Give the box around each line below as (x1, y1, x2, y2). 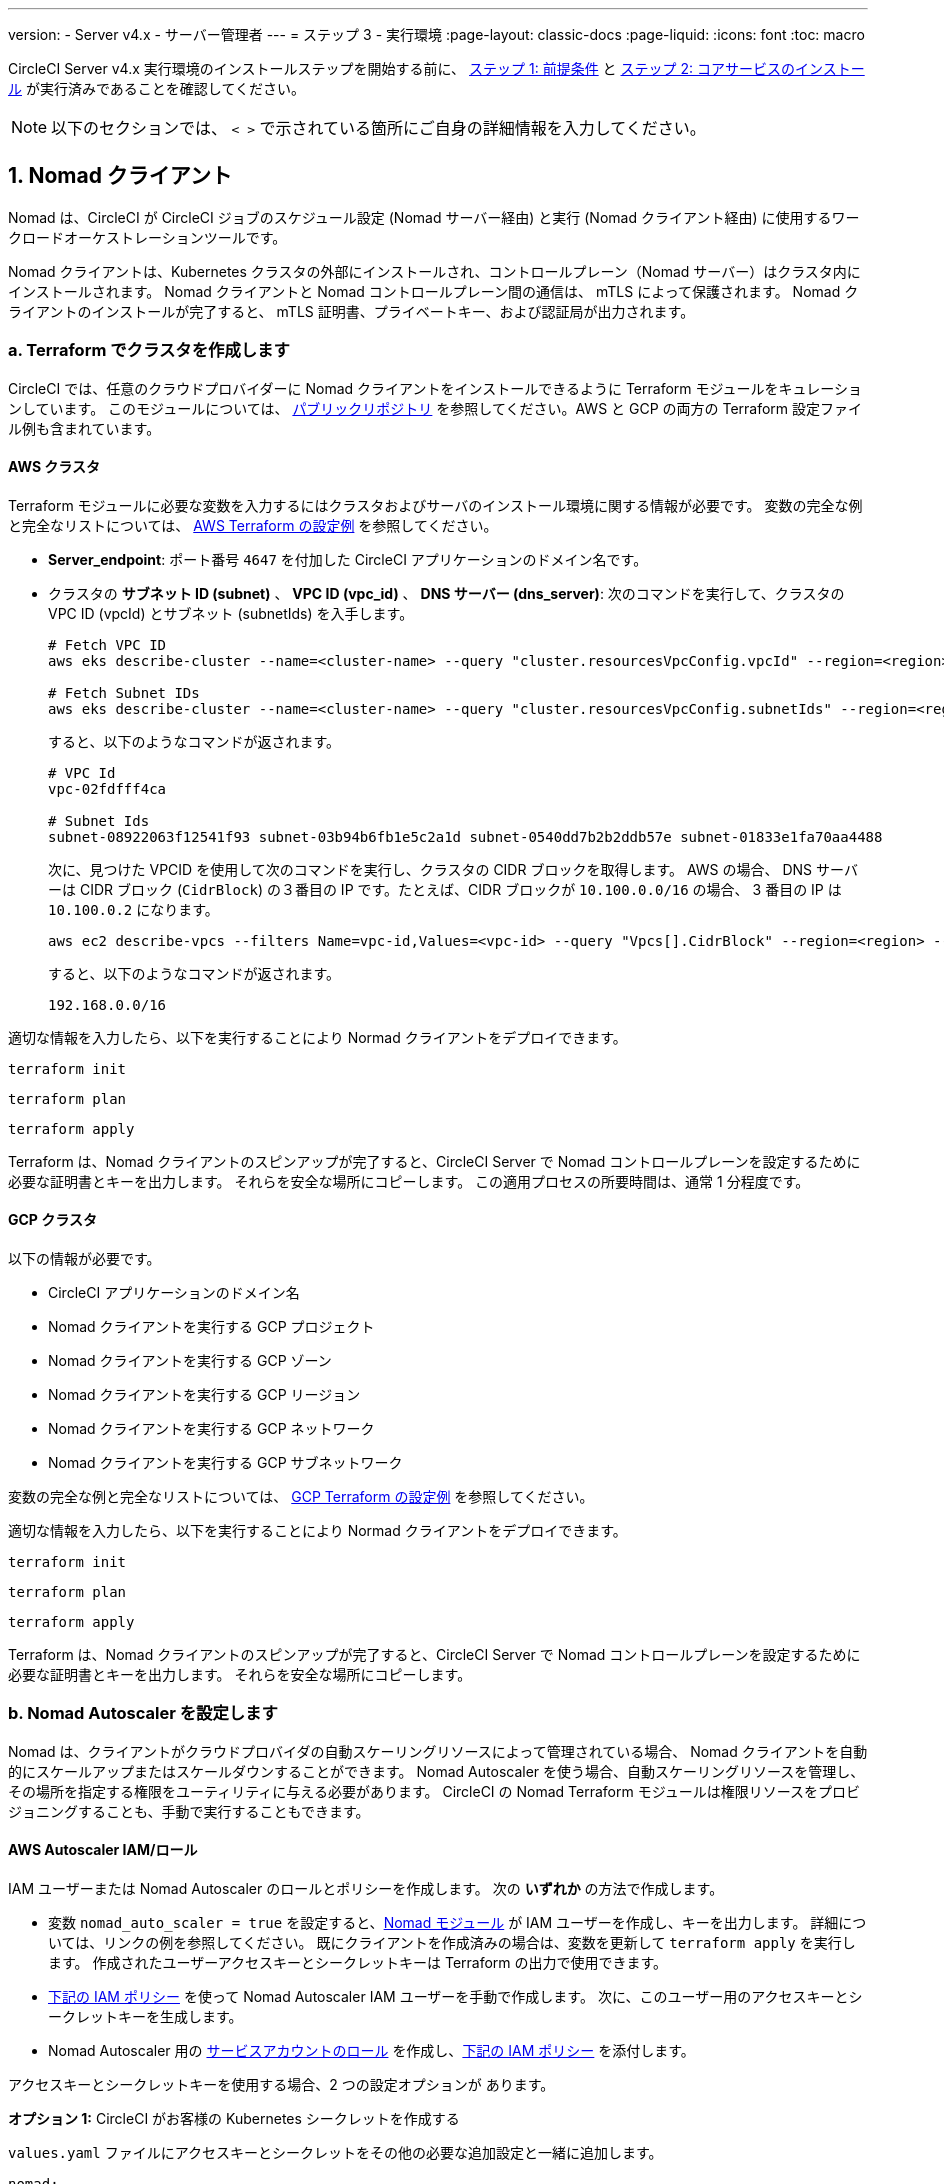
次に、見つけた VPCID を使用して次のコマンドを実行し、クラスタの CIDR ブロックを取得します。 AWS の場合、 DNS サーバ (48, 860, 858, 878)
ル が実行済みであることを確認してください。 (8, 80, 305, 97)
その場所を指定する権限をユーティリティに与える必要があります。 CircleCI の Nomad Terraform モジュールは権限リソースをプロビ (8, 1782, 860, 1800)
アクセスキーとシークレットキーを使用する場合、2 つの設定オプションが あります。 (8, 2076, 555, 2093)
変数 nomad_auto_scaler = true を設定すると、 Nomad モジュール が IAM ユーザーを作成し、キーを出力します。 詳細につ (48, 1914, 867, 1931)
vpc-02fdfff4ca (48, 780, 167, 797)
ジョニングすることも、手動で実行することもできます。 (8, 1802, 370, 1820)
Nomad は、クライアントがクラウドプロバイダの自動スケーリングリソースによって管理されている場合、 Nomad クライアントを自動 (8, 1742, 868, 1760)
